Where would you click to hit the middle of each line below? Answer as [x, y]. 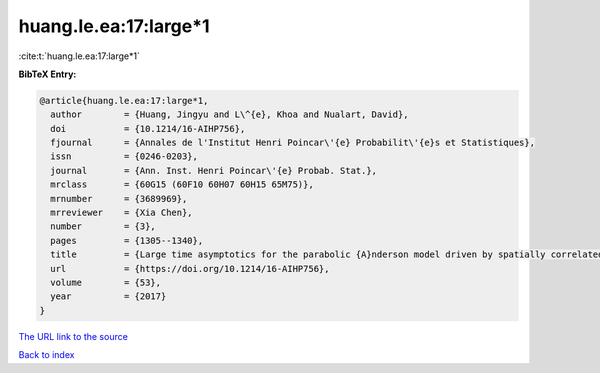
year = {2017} [108, 296]
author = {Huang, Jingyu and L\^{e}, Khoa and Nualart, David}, [229, 114]
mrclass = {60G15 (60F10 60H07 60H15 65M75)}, [182, 184]
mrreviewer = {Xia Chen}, [122, 213]
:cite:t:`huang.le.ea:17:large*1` [79, 56]
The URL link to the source [73, 336]
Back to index [46, 355]
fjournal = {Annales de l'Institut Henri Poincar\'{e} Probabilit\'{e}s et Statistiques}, [292, 143]
